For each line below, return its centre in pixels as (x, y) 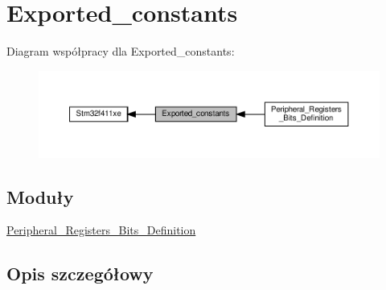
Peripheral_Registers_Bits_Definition (101, 230)
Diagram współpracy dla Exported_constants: (121, 51)
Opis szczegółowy (80, 273)
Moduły (40, 196)
